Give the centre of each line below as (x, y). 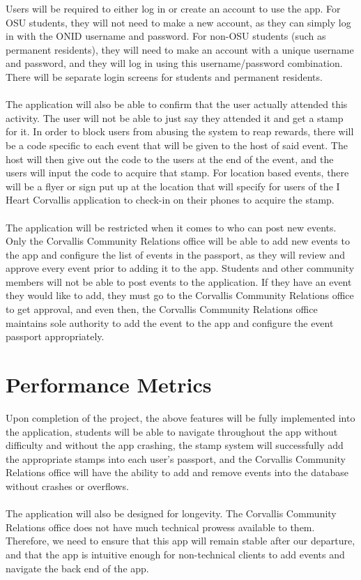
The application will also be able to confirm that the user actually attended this (177, 104)
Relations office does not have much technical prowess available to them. (160, 527)
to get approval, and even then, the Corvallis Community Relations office (162, 309)
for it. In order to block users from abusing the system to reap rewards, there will (180, 131)
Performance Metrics (109, 384)
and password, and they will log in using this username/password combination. (174, 63)
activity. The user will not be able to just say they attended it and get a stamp (175, 117)
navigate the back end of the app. (77, 568)
